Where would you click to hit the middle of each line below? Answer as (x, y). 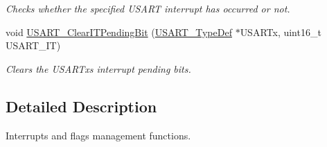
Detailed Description (81, 106)
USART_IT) (33, 45)
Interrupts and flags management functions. (98, 135)
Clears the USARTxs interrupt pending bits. (98, 68)
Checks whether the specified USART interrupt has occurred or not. (148, 8)
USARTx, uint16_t (281, 32)
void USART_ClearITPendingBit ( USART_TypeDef (119, 32)
